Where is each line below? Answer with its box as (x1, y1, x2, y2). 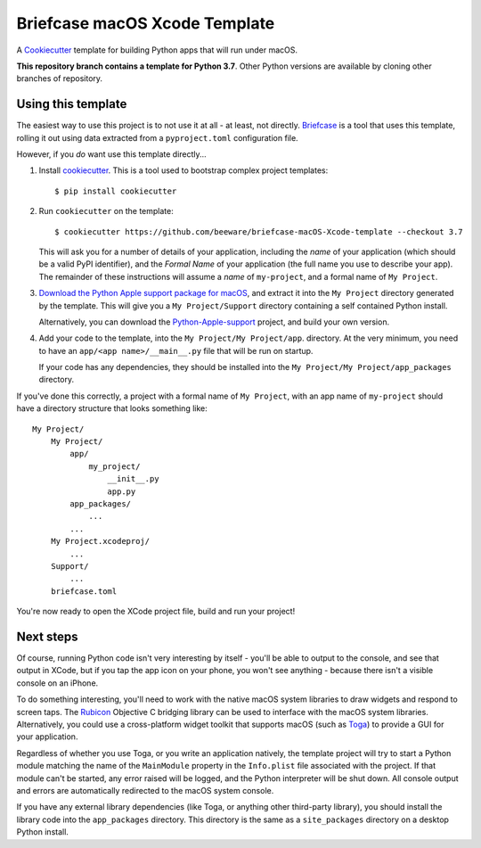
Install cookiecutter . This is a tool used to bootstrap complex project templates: (38, 165, 329, 176)
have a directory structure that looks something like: (16, 403, 208, 414)
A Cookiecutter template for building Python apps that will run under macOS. (16, 45, 298, 55)
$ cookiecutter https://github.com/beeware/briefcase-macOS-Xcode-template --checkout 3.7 (54, 226, 463, 236)
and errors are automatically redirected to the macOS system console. (16, 785, 274, 795)
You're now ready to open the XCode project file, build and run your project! (16, 606, 296, 617)
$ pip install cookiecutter (54, 185, 177, 196)
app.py (107, 486, 136, 497)
